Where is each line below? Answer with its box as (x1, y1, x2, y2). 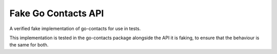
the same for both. (9, 42, 49, 48)
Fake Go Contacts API (9, 8, 104, 19)
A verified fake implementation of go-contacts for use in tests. (9, 25, 141, 32)
